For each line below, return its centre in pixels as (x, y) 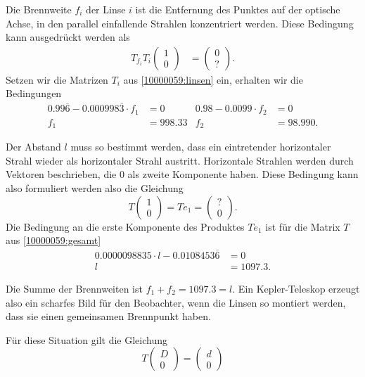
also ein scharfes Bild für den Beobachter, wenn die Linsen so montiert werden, (176, 302)
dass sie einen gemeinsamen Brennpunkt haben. (108, 316)
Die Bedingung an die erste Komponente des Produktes (125, 226)
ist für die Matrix (303, 226)
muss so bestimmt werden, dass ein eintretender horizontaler (201, 147)
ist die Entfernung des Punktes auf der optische (238, 9)
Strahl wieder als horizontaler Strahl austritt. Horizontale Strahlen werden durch (180, 160)
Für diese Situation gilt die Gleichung (87, 339)
